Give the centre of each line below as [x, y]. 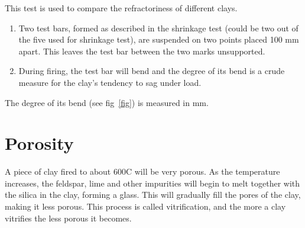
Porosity [39, 143]
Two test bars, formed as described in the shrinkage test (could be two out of [158, 28]
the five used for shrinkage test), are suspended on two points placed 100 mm [159, 39]
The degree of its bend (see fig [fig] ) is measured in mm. [107, 102]
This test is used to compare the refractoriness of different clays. [121, 8]
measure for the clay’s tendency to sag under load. [110, 82]
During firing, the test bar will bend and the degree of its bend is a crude [152, 71]
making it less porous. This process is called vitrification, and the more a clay [145, 206]
